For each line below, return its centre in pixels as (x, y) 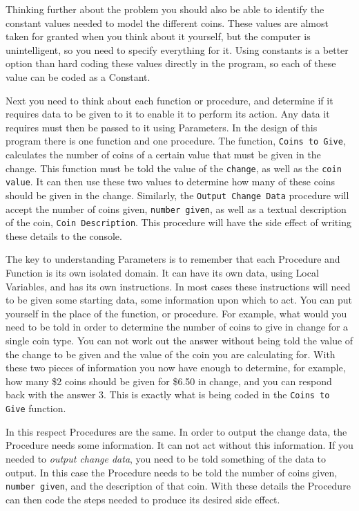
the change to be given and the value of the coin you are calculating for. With (171, 354)
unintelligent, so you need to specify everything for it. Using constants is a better (177, 49)
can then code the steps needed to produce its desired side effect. (143, 499)
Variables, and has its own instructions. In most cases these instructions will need (178, 286)
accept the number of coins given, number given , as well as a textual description (176, 208)
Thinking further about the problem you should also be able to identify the (165, 9)
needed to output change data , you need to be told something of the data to (166, 458)
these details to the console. (64, 235)
